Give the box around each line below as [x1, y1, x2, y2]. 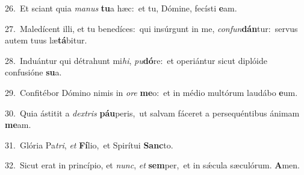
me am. [5, 118, 31, 131]
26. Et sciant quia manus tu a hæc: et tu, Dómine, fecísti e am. [5, 2, 237, 14]
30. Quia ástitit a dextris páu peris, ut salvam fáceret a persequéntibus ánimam [5, 106, 300, 119]
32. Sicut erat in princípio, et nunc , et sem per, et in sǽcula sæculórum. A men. [5, 159, 300, 171]
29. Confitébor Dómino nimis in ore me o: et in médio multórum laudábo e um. [5, 86, 298, 98]
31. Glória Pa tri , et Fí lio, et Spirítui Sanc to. [5, 138, 173, 151]
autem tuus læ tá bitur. [5, 34, 87, 46]
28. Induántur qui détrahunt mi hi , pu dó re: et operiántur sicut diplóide [5, 54, 267, 66]
